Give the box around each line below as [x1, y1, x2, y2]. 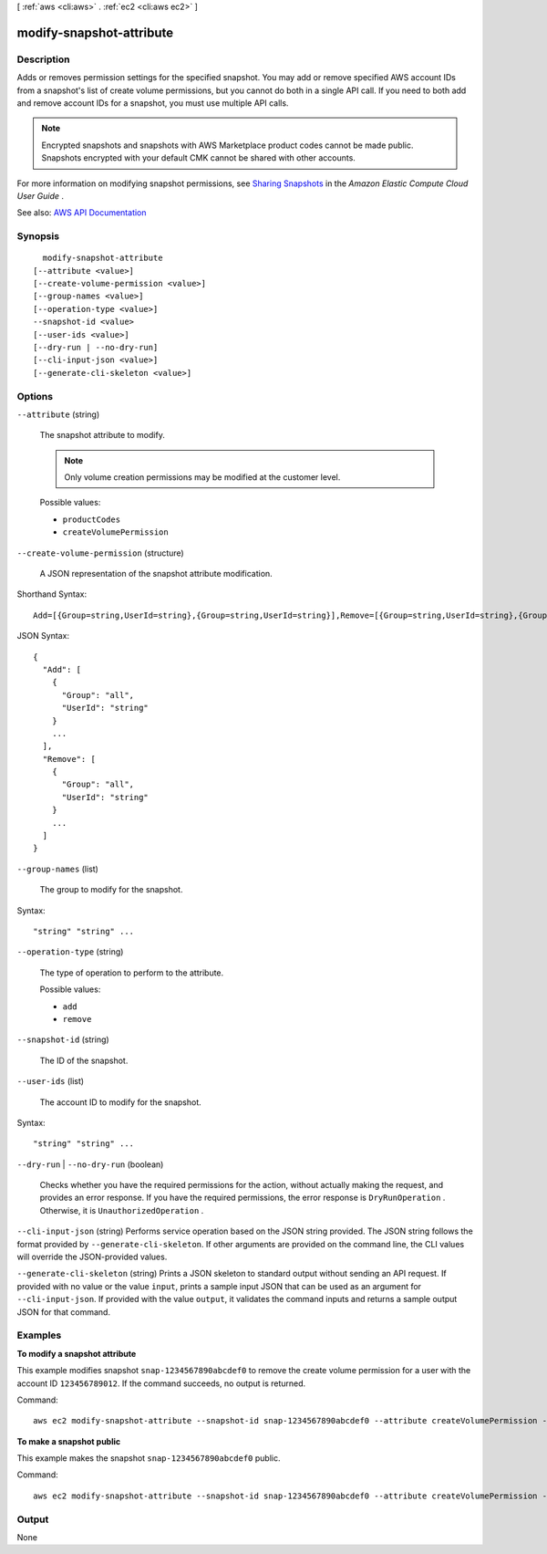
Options [16, 390, 54, 402]
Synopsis [16, 230, 59, 243]
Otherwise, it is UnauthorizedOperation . [39, 1205, 204, 1215]
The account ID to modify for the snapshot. [39, 1096, 202, 1108]
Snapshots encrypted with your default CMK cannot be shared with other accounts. [41, 152, 356, 163]
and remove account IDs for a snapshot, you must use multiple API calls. [16, 97, 289, 109]
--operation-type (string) [16, 946, 124, 957]
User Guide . [16, 190, 64, 201]
